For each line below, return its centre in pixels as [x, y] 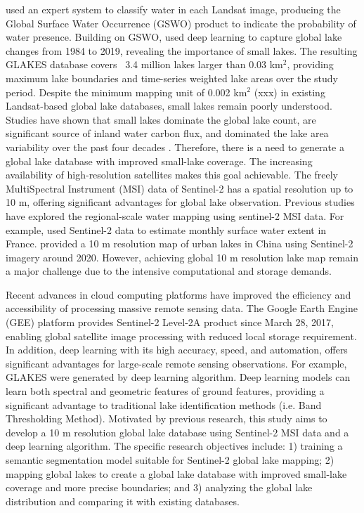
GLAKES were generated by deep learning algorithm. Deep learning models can [178, 377]
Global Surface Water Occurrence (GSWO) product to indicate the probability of [181, 23]
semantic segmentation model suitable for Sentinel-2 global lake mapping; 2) [170, 460]
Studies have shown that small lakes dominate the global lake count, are [161, 119]
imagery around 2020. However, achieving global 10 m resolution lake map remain [182, 257]
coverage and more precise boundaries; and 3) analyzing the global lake [159, 487]
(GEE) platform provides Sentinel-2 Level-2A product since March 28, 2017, [170, 322]
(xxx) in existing [290, 92]
